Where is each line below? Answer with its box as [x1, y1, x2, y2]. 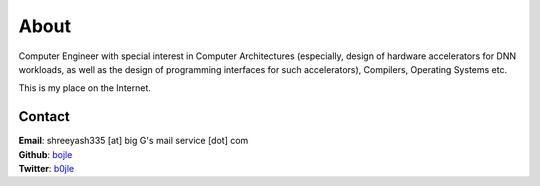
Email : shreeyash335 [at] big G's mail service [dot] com [18, 135, 249, 147]
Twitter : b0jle [18, 163, 75, 175]
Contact [18, 108, 70, 125]
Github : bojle [18, 148, 73, 160]
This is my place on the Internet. [18, 82, 152, 94]
